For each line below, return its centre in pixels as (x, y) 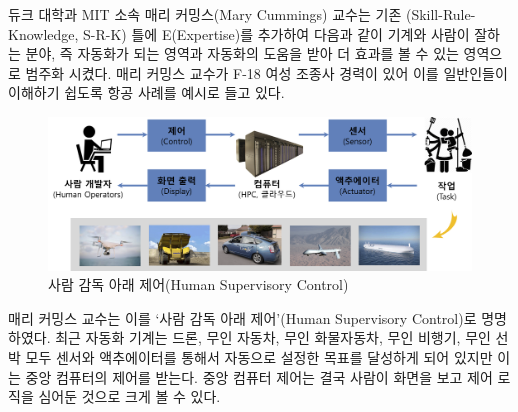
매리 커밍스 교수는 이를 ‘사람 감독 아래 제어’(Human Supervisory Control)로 (242, 317)
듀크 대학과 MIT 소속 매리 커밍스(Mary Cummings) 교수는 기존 (205, 14)
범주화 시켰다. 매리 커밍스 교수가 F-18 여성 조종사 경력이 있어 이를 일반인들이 (266, 72)
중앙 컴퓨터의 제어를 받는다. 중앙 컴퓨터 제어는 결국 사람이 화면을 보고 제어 (259, 376)
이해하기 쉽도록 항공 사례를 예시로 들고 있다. (146, 92)
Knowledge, (43, 33)
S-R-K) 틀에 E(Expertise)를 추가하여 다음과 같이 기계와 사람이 (276, 33)
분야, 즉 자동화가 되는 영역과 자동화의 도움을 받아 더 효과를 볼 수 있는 (242, 53)
